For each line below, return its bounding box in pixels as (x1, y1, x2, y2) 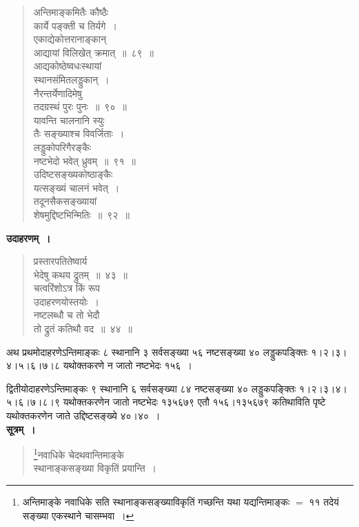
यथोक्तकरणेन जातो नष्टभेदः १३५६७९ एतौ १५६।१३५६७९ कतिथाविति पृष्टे (63, 395, 326, 409)
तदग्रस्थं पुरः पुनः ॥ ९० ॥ (33, 99, 127, 114)
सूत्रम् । (6, 421, 36, 436)
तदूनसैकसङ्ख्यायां (33, 194, 97, 208)
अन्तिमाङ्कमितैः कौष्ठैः (33, 5, 109, 19)
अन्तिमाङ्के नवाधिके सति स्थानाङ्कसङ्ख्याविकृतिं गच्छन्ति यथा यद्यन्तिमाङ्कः (22, 495, 290, 509)
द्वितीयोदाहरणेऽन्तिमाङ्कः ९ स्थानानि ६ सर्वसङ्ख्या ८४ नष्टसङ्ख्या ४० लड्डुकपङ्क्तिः (6, 381, 296, 395)
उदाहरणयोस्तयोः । (33, 294, 99, 308)
